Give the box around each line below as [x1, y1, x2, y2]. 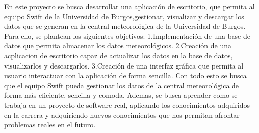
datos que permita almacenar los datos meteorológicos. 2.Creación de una [4, 40, 231, 51]
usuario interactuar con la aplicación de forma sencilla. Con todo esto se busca [4, 70, 247, 81]
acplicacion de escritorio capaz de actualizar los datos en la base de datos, [4, 50, 233, 60]
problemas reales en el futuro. [4, 119, 96, 130]
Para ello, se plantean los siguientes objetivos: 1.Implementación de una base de [4, 30, 250, 41]
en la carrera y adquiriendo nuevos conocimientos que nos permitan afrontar [4, 109, 240, 120]
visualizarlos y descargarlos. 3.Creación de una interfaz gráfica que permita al [4, 60, 244, 71]
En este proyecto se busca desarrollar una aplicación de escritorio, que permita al [4, 1, 255, 11]
